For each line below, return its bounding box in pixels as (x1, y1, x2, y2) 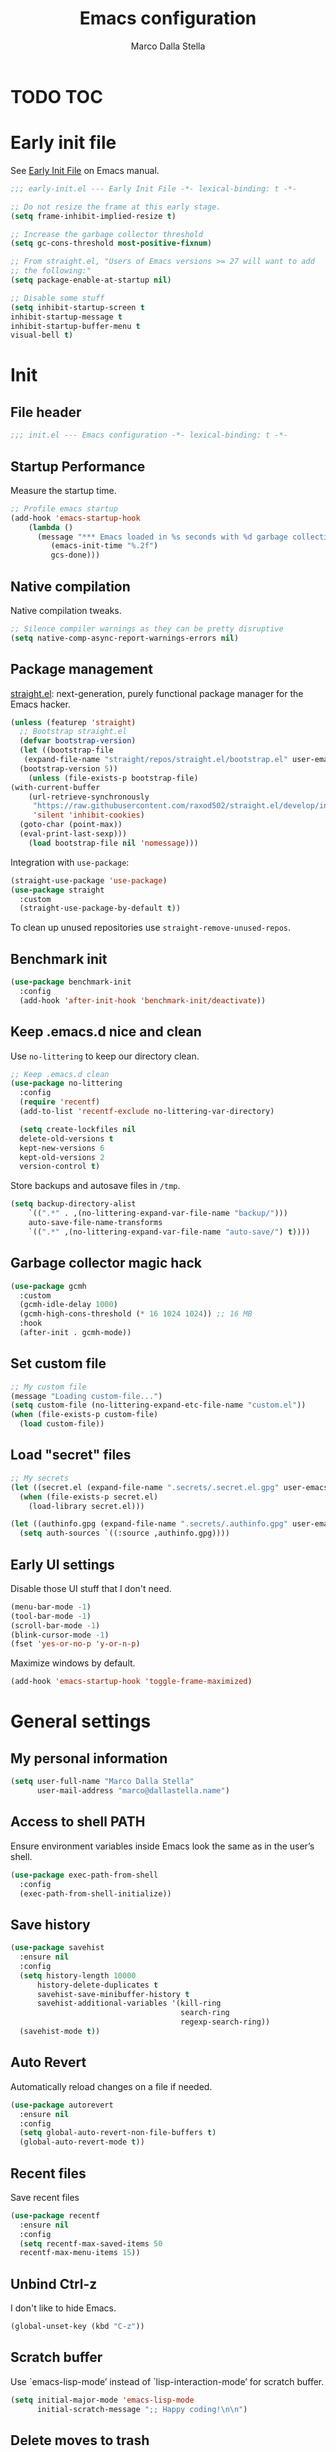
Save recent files (10, 2191, 80, 2203)
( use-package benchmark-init (10, 977, 132, 987)
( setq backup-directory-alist (10, 1199, 137, 1209)
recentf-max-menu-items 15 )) (19, 2248, 141, 2258)
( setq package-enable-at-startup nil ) (10, 275, 172, 285)
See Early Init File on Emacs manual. (10, 164, 160, 176)
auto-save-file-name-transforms (28, 1218, 163, 1228)
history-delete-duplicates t (36, 1980, 159, 1990)
